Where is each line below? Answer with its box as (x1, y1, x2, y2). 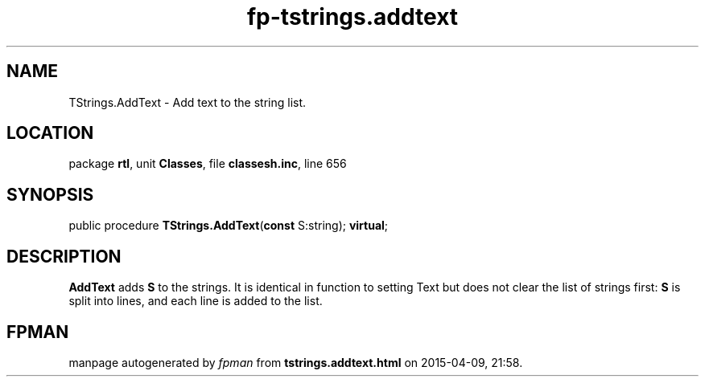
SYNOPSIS (6, 184, 94, 205)
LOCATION (6, 123, 94, 144)
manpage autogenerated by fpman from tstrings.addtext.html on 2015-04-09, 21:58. (68, 355, 523, 369)
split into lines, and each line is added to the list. (68, 294, 323, 308)
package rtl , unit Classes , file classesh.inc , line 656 (68, 157, 347, 171)
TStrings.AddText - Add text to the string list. (68, 95, 307, 109)
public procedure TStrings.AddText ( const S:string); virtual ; (68, 218, 389, 233)
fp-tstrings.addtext (246, 3, 459, 31)
